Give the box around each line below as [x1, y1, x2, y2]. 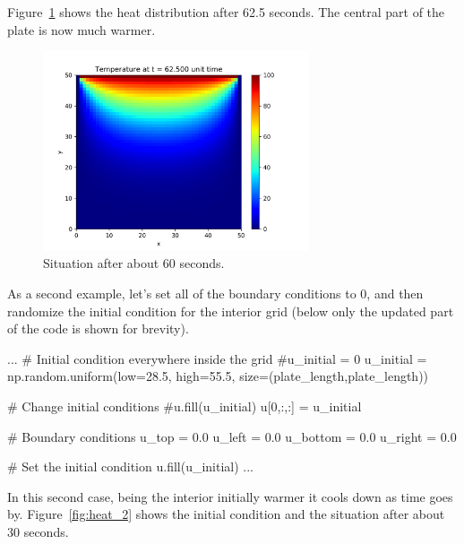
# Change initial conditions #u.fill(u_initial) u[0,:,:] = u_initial [7, 396, 362, 415]
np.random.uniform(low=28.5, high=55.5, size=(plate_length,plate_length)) [7, 367, 429, 385]
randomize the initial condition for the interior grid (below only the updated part [7, 301, 454, 320]
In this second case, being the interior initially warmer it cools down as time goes [7, 487, 453, 505]
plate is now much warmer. [7, 20, 156, 39]
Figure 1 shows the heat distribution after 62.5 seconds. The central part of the [7, 3, 445, 21]
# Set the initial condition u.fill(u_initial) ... [7, 457, 254, 476]
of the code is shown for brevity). [7, 319, 189, 338]
